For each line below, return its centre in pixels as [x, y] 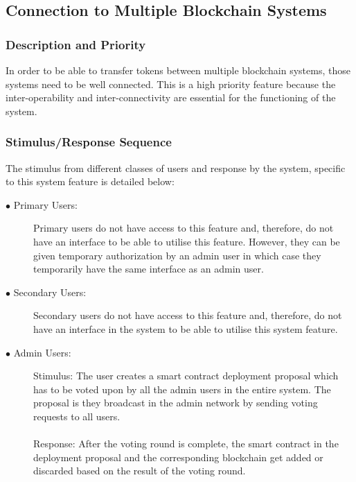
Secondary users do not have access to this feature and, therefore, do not [188, 315]
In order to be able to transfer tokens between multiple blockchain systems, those [178, 70]
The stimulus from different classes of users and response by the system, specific [176, 167]
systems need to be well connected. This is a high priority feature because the [171, 84]
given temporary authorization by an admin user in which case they [177, 255]
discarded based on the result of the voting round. [140, 471]
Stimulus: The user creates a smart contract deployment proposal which [186, 376]
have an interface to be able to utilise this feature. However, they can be [187, 241]
